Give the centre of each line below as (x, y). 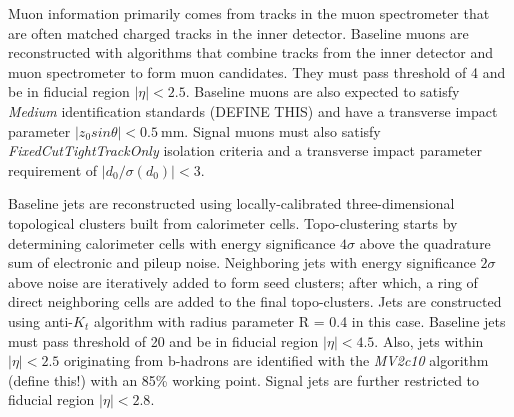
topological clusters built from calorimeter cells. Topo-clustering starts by (233, 222)
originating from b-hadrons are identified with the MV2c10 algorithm (276, 360)
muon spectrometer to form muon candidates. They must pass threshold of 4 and (257, 71)
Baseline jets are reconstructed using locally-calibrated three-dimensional (231, 203)
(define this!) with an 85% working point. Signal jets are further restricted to (244, 379)
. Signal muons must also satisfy (282, 130)
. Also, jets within (429, 340)
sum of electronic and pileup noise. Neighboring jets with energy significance (242, 262)
